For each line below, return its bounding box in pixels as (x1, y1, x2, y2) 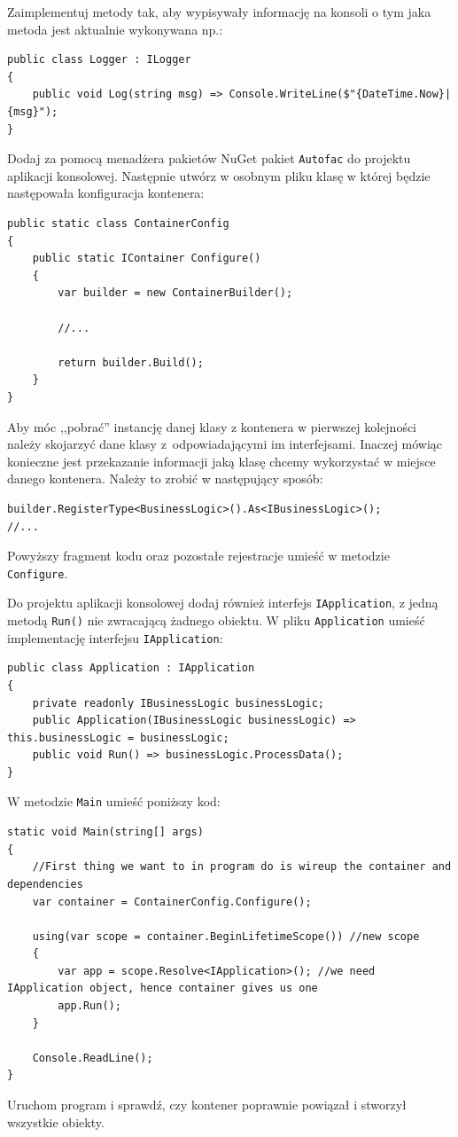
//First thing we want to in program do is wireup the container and (32, 860, 452, 874)
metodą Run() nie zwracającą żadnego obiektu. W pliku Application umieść (7, 611, 425, 629)
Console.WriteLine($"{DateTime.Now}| (229, 88, 452, 101)
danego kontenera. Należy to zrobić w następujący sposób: (7, 469, 323, 488)
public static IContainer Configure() (32, 252, 261, 265)
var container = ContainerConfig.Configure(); (32, 895, 312, 908)
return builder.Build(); (58, 356, 204, 369)
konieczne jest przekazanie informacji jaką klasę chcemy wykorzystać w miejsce (7, 451, 436, 470)
